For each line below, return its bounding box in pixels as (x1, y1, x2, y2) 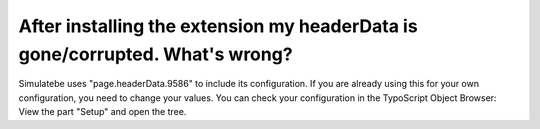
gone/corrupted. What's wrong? (18, 43, 294, 65)
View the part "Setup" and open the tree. (18, 106, 187, 118)
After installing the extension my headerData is (18, 15, 419, 37)
